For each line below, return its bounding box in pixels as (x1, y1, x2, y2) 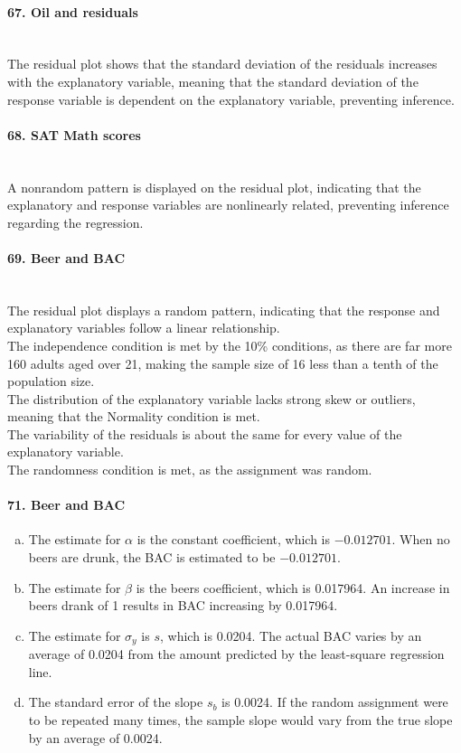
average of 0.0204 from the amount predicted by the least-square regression (28, 645, 445, 664)
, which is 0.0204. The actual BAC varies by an (159, 626, 422, 645)
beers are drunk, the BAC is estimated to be (28, 548, 276, 567)
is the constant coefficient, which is (136, 530, 330, 549)
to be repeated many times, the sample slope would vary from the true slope (28, 711, 453, 729)
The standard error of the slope (28, 692, 203, 711)
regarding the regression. (7, 212, 144, 231)
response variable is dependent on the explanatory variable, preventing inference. (7, 89, 455, 108)
